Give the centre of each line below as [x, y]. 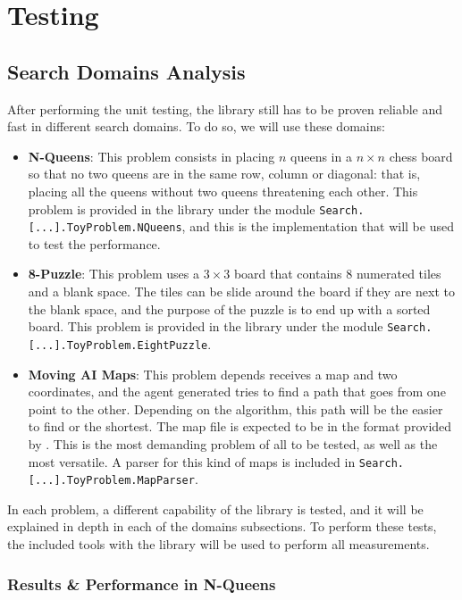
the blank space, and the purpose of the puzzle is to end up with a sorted [229, 308]
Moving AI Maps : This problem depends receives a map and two [213, 374]
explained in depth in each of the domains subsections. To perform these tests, [222, 526]
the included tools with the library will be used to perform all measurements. [218, 544]
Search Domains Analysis [126, 71]
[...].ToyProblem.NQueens [105, 228]
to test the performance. [94, 243]
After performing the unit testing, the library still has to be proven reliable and [225, 108]
